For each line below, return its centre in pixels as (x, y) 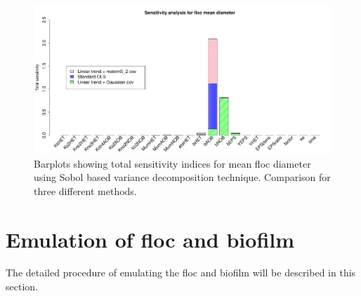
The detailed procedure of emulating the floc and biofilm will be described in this (181, 273)
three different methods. (85, 190)
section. (22, 287)
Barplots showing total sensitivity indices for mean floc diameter (172, 163)
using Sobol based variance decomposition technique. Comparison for (182, 177)
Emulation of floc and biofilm (150, 239)
